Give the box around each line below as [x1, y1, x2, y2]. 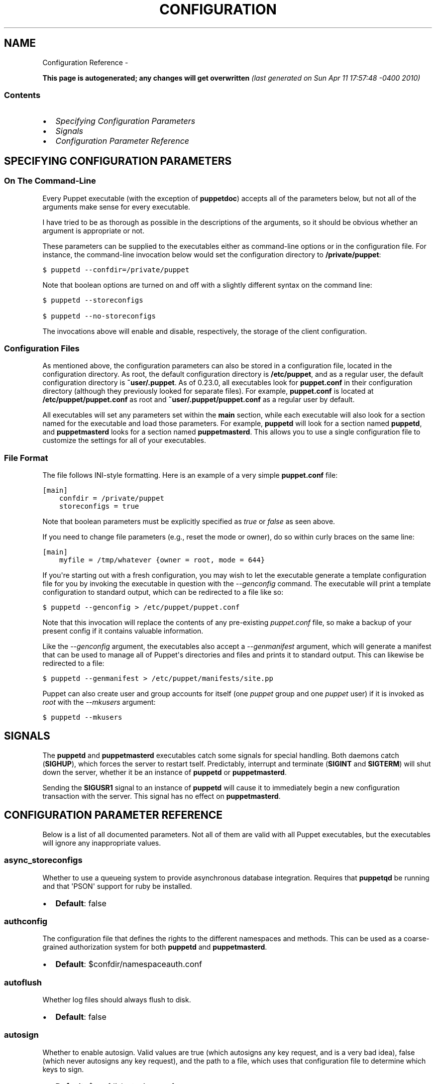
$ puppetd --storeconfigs [42, 296, 143, 304]
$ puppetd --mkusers [42, 713, 122, 722]
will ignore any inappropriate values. [42, 838, 161, 847]
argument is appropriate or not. [42, 226, 145, 235]
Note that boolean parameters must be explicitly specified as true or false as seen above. [42, 517, 335, 526]
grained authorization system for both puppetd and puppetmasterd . [42, 943, 267, 952]
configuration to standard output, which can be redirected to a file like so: [42, 588, 284, 597]
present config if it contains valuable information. [42, 627, 204, 636]
